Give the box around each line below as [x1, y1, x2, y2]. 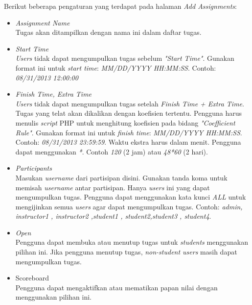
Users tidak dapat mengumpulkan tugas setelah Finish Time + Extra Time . [15, 98, 244, 108]
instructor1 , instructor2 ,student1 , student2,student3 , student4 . [15, 211, 211, 221]
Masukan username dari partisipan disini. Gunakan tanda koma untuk [15, 172, 228, 182]
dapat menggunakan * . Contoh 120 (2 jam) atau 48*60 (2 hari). [15, 146, 208, 156]
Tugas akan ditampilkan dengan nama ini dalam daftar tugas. [15, 27, 202, 37]
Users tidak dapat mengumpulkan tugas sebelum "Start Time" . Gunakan [15, 53, 234, 63]
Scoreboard [15, 273, 49, 283]
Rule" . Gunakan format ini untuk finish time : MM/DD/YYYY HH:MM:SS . [15, 127, 242, 137]
